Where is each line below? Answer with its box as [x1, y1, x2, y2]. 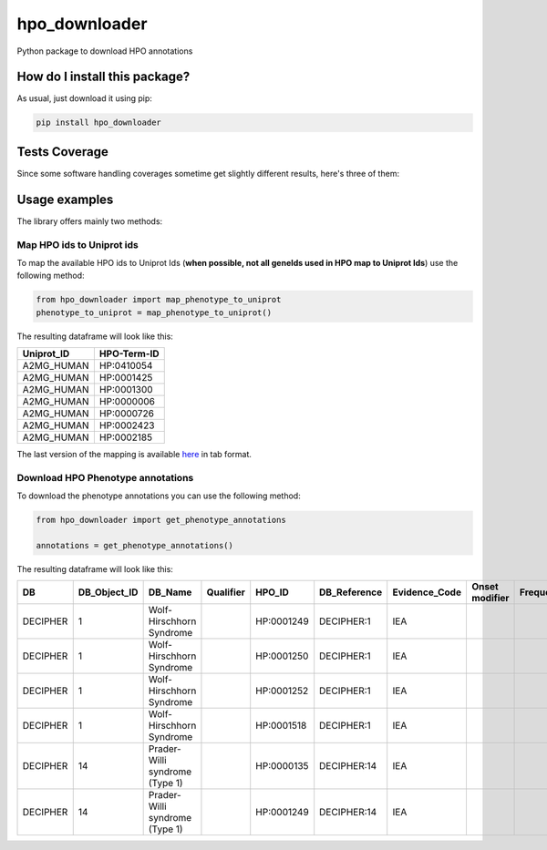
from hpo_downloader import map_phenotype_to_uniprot [36, 294, 282, 305]
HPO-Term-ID [98, 347, 160, 360]
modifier [470, 592, 510, 605]
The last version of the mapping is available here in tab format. [16, 449, 253, 460]
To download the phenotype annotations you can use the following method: [16, 490, 301, 501]
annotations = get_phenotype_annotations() [36, 540, 234, 551]
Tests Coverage [16, 144, 108, 159]
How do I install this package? [16, 69, 191, 85]
